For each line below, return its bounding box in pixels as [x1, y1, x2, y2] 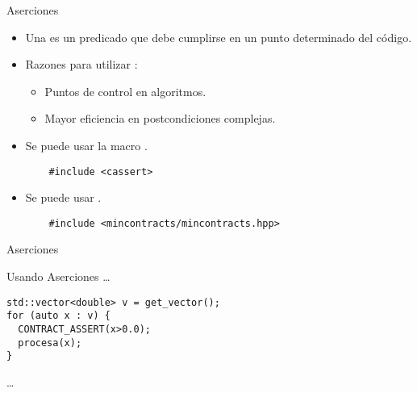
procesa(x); [18, 337, 82, 349]
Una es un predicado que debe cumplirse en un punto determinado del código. [25, 28, 412, 45]
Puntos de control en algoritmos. [44, 82, 206, 99]
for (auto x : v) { [6, 310, 111, 322]
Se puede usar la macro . [25, 136, 148, 153]
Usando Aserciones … [6, 268, 111, 285]
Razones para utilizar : [25, 56, 138, 73]
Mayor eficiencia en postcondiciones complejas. [44, 110, 276, 127]
